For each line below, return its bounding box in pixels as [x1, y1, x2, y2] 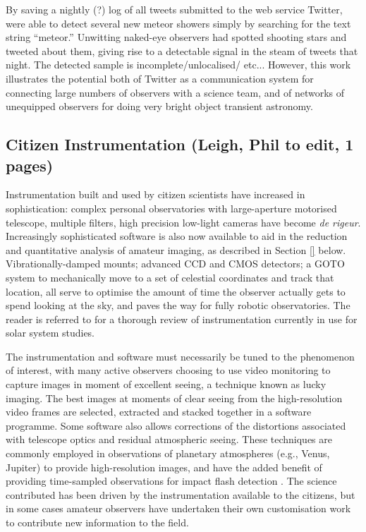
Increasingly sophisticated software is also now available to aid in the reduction [6, 229, 348, 243]
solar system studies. [6, 325, 95, 340]
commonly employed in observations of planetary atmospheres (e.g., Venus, [6, 446, 330, 461]
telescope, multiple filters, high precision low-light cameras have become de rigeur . [6, 214, 361, 229]
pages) [6, 154, 54, 176]
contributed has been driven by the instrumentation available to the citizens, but [6, 487, 355, 502]
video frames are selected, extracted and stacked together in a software [6, 404, 312, 419]
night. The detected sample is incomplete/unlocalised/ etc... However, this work [6, 57, 351, 72]
